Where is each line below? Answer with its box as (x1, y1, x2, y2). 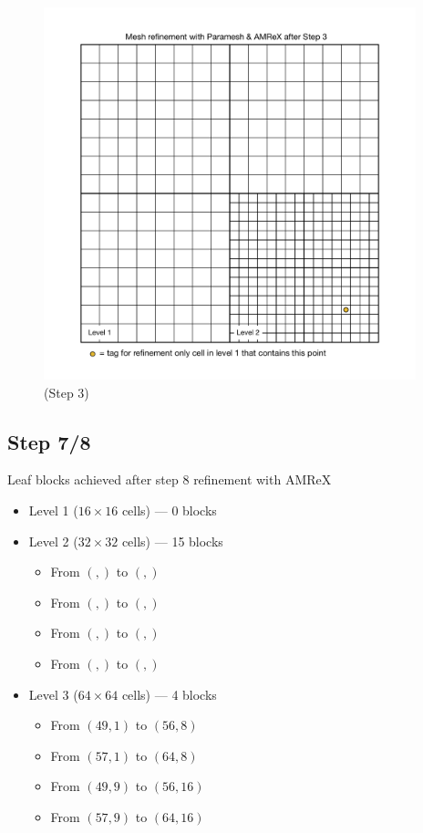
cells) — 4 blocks (121, 684, 217, 703)
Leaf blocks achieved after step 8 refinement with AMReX (7, 470, 332, 489)
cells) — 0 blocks (121, 500, 217, 519)
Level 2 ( (28, 531, 78, 550)
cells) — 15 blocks (121, 531, 223, 550)
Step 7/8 (7, 427, 91, 455)
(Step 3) (44, 382, 89, 401)
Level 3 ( (28, 684, 78, 703)
